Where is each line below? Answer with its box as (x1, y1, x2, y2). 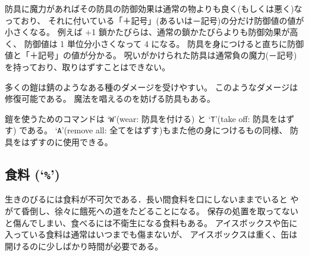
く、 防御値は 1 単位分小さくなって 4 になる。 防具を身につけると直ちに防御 (5, 37, 304, 49)
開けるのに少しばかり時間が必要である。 (5, 239, 163, 252)
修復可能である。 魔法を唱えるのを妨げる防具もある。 (5, 92, 216, 105)
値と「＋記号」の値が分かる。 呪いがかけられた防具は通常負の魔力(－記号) (5, 49, 297, 61)
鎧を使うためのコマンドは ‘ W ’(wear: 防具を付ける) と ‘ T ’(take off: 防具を (5, 112, 278, 124)
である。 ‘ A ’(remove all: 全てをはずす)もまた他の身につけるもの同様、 (19, 124, 288, 136)
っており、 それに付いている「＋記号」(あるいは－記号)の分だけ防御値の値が (5, 14, 304, 26)
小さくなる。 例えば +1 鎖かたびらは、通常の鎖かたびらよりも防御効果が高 (5, 26, 298, 38)
